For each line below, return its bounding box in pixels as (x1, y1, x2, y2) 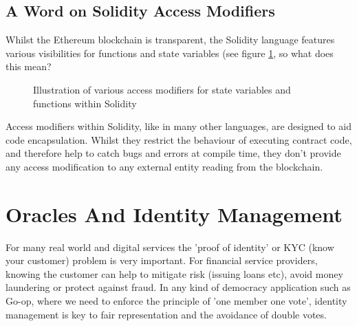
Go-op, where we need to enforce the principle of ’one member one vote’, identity (6, 294, 347, 308)
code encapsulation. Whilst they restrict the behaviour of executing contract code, (6, 132, 352, 146)
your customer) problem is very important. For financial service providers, (6, 253, 318, 268)
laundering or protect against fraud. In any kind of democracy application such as (6, 280, 351, 294)
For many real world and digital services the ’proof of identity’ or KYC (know (6, 239, 334, 254)
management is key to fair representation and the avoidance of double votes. (6, 307, 327, 321)
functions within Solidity (33, 96, 137, 110)
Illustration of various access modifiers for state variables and (33, 82, 291, 96)
